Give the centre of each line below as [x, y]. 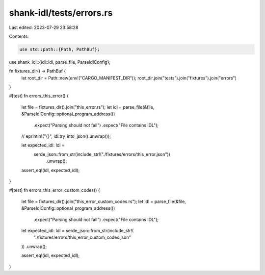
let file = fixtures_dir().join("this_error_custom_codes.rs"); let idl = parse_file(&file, [104, 201]
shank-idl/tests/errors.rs [61, 13]
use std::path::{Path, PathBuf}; [60, 49]
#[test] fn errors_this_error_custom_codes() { [54, 190]
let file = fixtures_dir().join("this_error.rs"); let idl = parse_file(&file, [88, 107]
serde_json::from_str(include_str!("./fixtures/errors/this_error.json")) [102, 154]
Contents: [19, 36]
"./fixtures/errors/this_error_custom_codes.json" [82, 237]
